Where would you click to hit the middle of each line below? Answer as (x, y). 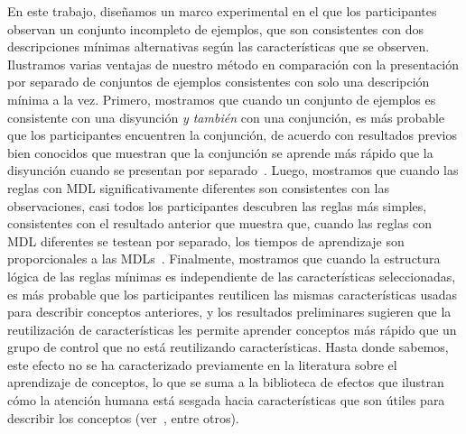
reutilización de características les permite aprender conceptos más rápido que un (232, 329)
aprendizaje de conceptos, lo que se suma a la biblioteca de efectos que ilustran (226, 382)
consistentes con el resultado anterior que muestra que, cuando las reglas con (220, 223)
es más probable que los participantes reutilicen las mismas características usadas (232, 294)
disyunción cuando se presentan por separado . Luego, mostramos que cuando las (233, 170)
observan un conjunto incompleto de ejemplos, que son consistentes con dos (215, 28)
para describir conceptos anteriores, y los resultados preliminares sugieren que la (229, 312)
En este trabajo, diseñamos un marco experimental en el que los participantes (222, 11)
